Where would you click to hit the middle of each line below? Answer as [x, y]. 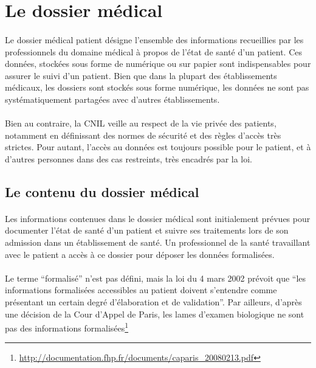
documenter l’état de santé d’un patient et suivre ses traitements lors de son [147, 230]
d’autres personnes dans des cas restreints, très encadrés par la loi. [129, 158]
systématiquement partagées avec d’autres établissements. [112, 99]
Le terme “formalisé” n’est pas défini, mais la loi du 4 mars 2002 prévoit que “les [156, 278]
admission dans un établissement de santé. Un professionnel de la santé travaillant [158, 242]
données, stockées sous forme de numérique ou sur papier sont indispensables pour [158, 64]
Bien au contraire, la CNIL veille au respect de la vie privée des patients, [141, 123]
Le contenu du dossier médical [102, 191]
